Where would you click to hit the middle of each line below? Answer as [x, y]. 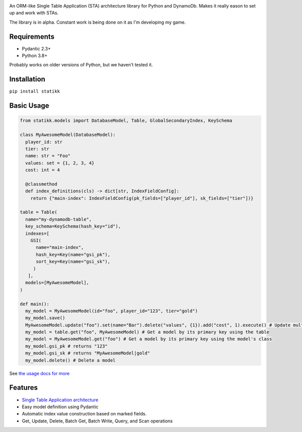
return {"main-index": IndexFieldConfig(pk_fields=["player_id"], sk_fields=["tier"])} [142, 198]
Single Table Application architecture [60, 400]
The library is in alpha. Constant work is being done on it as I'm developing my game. [98, 22]
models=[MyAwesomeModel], [57, 283]
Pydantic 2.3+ [36, 48]
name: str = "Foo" [48, 156]
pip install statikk [35, 91]
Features [23, 388]
